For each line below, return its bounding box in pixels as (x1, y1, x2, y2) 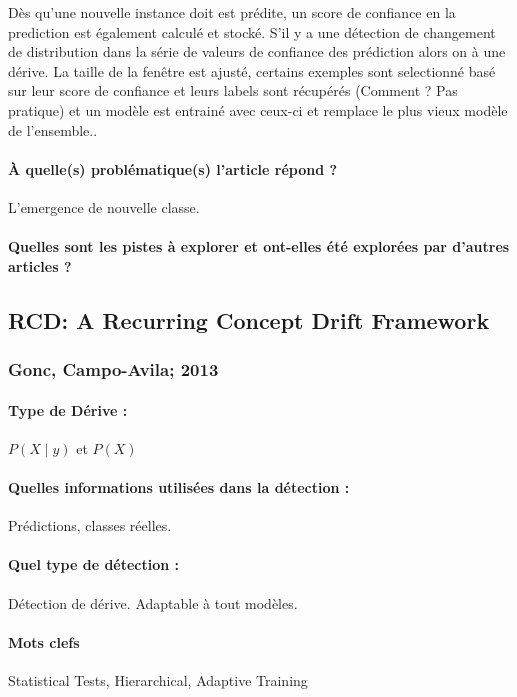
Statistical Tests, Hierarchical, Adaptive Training (8, 669, 308, 690)
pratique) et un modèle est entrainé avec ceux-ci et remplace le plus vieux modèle (8, 99, 508, 120)
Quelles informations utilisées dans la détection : (8, 476, 350, 497)
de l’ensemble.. (8, 119, 98, 140)
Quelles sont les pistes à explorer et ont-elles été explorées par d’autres (8, 236, 510, 257)
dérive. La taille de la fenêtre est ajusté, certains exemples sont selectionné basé (8, 60, 496, 81)
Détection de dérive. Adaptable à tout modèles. (8, 592, 298, 613)
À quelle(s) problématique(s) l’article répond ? (8, 158, 338, 179)
